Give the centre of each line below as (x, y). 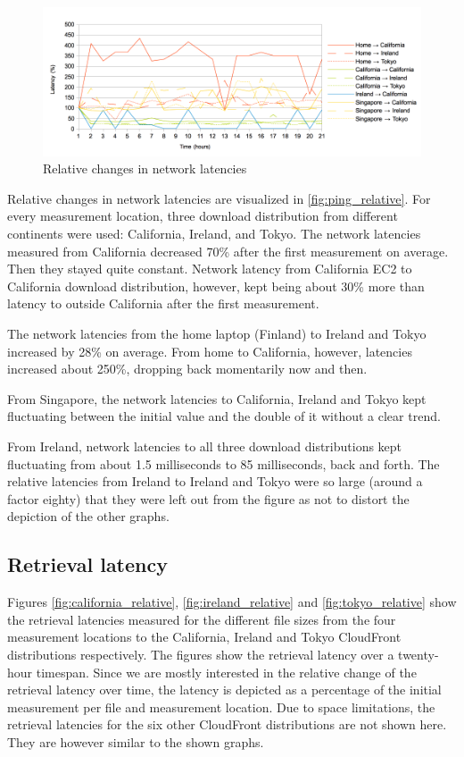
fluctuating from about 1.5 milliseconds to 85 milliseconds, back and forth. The (224, 463)
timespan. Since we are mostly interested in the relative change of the (226, 672)
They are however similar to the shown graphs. (136, 741)
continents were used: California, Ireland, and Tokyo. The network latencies (214, 234)
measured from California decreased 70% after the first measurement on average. (228, 251)
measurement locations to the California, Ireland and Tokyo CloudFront (204, 637)
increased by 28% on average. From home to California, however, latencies (210, 351)
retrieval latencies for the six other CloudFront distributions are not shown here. (227, 724)
